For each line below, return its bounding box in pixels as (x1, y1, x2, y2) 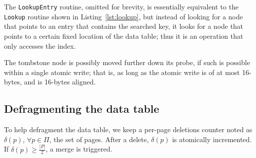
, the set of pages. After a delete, (49, 134, 149, 144)
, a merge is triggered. (46, 144, 113, 154)
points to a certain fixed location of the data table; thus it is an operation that (4, 30, 244, 41)
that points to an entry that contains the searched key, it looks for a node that (4, 21, 243, 31)
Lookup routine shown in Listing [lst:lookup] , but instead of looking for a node (4, 11, 243, 21)
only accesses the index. (4, 40, 76, 51)
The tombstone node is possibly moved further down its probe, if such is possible (4, 57, 250, 68)
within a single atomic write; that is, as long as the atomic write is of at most (4, 67, 240, 77)
